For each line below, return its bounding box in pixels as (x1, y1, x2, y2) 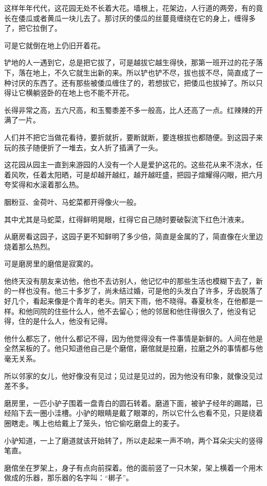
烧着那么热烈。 (4, 241, 54, 251)
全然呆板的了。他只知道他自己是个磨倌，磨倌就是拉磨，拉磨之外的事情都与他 (4, 343, 263, 354)
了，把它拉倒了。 (4, 23, 62, 33)
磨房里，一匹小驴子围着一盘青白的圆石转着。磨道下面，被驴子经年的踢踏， (4, 397, 256, 408)
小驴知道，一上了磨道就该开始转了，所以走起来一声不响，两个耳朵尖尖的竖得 (4, 435, 263, 445)
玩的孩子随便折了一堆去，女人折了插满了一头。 (4, 142, 162, 152)
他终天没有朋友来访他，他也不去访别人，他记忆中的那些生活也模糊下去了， (4, 275, 256, 286)
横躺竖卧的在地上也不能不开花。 (25, 87, 133, 98)
